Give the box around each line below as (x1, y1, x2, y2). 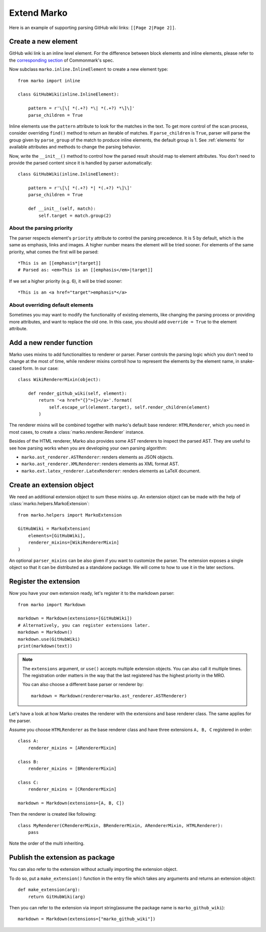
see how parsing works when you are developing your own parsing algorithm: (9, 445, 167, 451)
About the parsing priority (9, 225, 73, 232)
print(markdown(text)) (18, 643, 73, 649)
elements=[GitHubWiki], (28, 533, 86, 538)
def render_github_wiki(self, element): (28, 390, 128, 396)
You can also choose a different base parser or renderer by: (22, 682, 144, 688)
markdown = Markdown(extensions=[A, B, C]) (18, 800, 125, 806)
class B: (18, 759, 39, 764)
